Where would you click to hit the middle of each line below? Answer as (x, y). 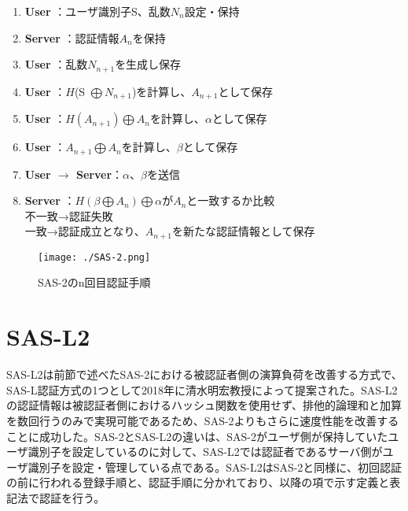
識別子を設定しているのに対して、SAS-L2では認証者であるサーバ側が (205, 452)
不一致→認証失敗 (69, 215)
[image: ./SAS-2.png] (94, 257)
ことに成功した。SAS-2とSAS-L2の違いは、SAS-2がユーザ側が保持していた (197, 436)
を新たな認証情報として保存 (243, 231)
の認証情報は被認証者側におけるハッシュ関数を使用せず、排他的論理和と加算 (204, 405)
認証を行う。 (72, 497)
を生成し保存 (148, 64)
